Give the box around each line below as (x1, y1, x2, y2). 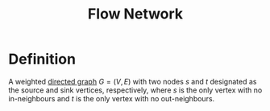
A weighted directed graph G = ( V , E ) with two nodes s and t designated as (8, 76, 257, 86)
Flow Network (87, 5, 184, 23)
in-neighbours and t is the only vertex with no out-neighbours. (8, 93, 215, 103)
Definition (8, 50, 77, 68)
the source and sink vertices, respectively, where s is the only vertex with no (8, 85, 263, 95)
